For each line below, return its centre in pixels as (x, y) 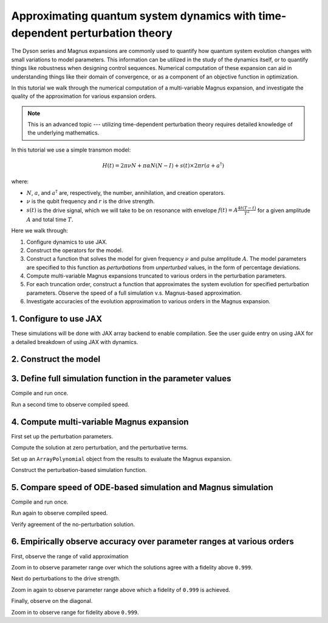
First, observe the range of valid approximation (70, 556)
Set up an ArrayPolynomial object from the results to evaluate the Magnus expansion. (121, 459)
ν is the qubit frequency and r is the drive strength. (91, 202)
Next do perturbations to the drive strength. (66, 579)
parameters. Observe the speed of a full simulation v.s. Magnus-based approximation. (134, 293)
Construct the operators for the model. (75, 250)
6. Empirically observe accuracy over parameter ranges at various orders (153, 542)
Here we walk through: (39, 231)
